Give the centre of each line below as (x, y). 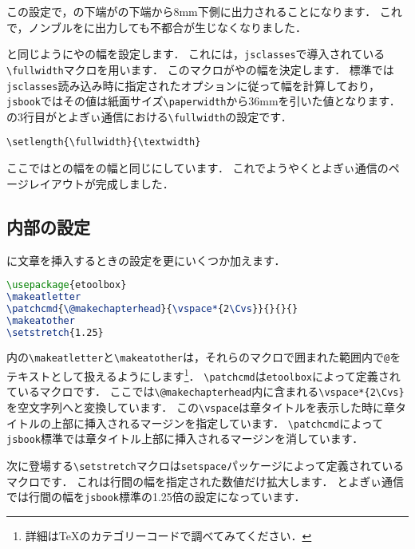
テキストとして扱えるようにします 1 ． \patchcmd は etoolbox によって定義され (204, 375)
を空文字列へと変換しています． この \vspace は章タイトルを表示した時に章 (201, 407)
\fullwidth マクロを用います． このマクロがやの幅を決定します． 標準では (200, 69)
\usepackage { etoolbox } (67, 285)
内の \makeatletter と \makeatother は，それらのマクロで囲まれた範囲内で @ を (204, 357)
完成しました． (134, 183)
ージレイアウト (45, 183)
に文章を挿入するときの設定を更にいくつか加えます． (146, 260)
